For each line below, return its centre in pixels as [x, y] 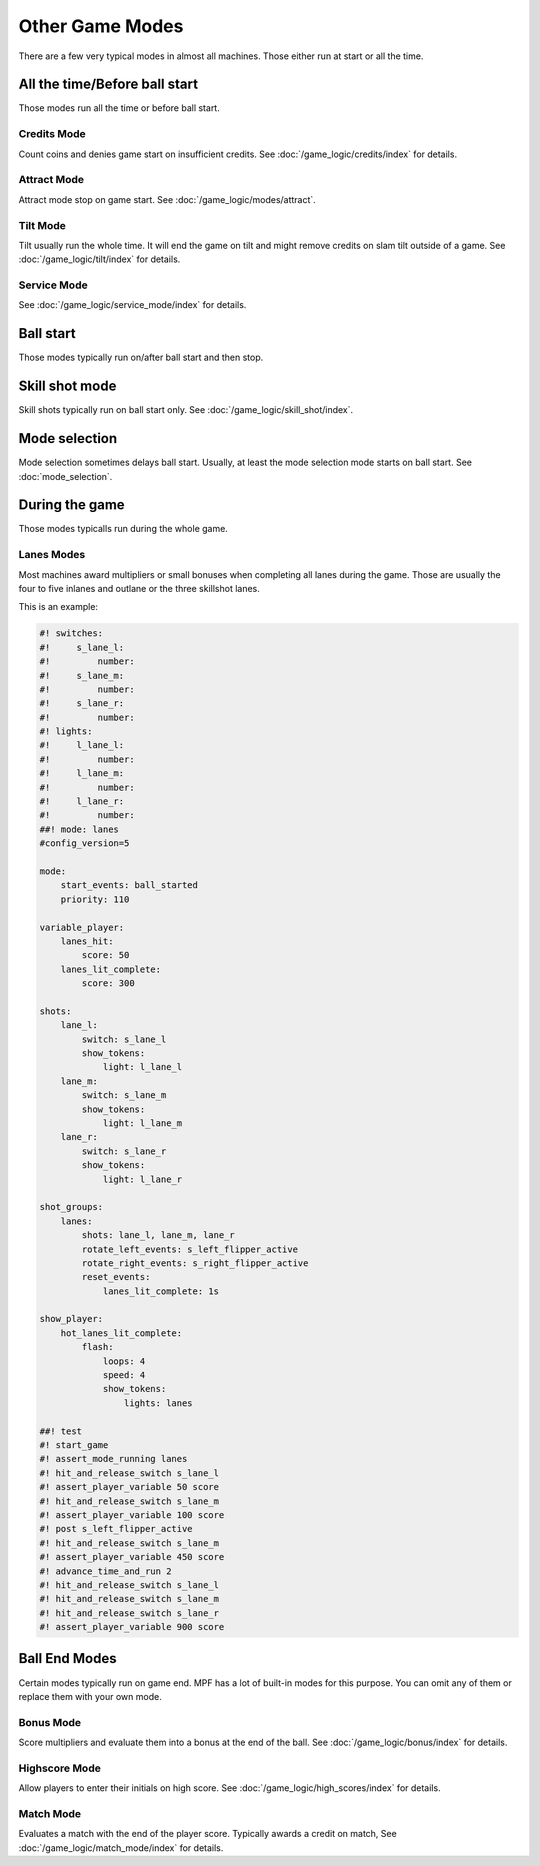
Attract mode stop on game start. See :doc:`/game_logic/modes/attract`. [167, 199]
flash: [97, 1347]
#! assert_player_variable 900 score [132, 1627]
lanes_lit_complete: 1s [161, 1291]
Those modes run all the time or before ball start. [119, 108]
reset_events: [116, 1277]
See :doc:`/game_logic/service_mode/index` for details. [132, 305]
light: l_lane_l [142, 1067]
